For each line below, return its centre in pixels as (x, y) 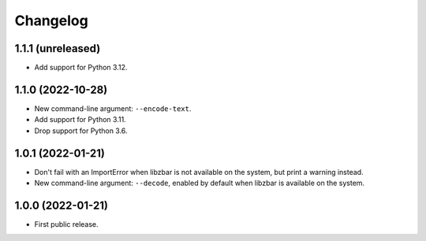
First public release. (66, 224)
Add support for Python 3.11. (80, 120)
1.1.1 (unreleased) (58, 48)
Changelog (51, 20)
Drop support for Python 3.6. (81, 131)
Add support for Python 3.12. (81, 68)
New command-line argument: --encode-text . (113, 108)
